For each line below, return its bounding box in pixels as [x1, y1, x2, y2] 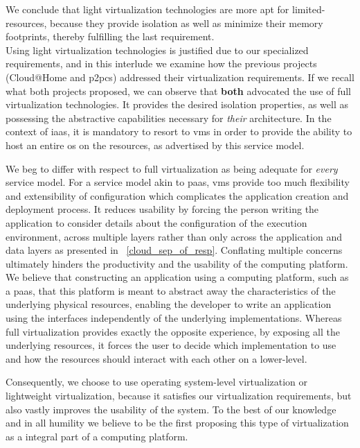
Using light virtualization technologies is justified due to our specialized [6, 42, 309, 57]
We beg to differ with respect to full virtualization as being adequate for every [6, 161, 338, 175]
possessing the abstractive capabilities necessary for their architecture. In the [6, 110, 332, 125]
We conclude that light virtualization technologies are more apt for [6, 2, 289, 16]
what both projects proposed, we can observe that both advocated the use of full [6, 83, 351, 98]
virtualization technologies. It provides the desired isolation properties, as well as [6, 97, 349, 112]
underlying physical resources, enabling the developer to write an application [6, 297, 332, 311]
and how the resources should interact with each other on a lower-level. [6, 351, 307, 365]
